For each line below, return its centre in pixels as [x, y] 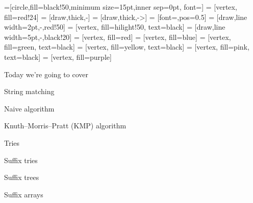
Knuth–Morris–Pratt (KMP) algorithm [65, 126]
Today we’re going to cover [46, 74]
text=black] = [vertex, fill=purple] [58, 57]
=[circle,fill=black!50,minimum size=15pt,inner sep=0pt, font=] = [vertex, [121, 7]
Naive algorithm [29, 108]
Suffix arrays [24, 194]
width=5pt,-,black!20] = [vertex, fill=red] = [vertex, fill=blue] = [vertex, [118, 37]
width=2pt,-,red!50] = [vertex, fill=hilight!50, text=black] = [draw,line [115, 27]
